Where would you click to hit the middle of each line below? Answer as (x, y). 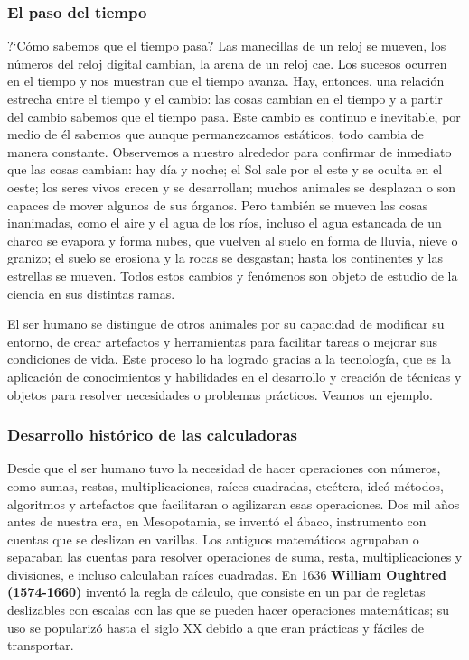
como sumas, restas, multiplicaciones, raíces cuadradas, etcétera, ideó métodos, (225, 485)
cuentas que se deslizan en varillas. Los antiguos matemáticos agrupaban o (213, 539)
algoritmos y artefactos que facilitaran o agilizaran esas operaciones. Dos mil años (234, 503)
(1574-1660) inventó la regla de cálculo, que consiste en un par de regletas (216, 592)
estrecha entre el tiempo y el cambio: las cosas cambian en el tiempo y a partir (225, 98)
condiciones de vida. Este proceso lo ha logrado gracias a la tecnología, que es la (230, 359)
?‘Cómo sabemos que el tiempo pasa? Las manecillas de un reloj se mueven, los (227, 46)
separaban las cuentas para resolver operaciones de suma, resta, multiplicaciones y (235, 557)
